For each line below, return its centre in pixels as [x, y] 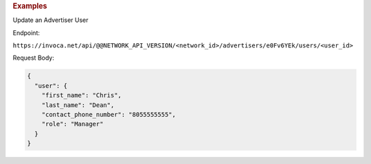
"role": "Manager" [72, 124]
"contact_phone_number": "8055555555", [109, 114]
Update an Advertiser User [50, 20]
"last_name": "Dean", [78, 105]
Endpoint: [26, 33]
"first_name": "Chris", [81, 95]
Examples [30, 6]
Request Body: [33, 58]
